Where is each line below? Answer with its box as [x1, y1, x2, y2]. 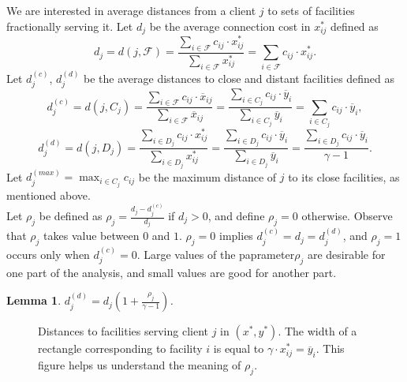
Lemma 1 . [6, 292, 62, 309]
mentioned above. [6, 186, 91, 203]
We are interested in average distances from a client [6, 2, 256, 18]
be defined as [39, 208, 103, 223]
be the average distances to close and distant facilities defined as [84, 69, 395, 86]
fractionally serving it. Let [6, 17, 133, 34]
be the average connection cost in [149, 17, 311, 34]
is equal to [213, 340, 264, 357]
